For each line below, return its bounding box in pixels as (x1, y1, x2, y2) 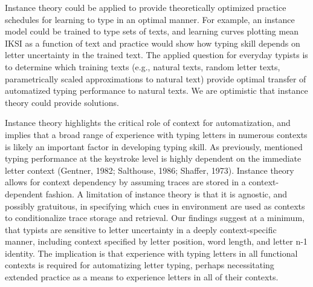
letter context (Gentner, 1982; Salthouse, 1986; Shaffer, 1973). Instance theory (5, 163, 294, 176)
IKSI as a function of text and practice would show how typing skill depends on (5, 36, 300, 49)
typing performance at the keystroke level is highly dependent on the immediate (5, 152, 302, 165)
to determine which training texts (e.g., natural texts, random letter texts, (5, 60, 280, 73)
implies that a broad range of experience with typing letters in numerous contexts (5, 128, 308, 140)
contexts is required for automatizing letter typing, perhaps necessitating (5, 259, 274, 271)
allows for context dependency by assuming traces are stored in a (5, 176, 246, 188)
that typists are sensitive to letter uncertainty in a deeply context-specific (5, 223, 277, 236)
